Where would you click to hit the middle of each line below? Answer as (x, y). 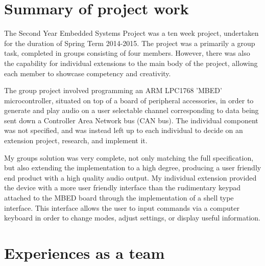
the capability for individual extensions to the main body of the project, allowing (131, 63)
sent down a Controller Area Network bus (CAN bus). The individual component (131, 120)
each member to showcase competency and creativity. (88, 73)
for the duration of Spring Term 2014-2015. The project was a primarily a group (130, 43)
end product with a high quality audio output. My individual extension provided (130, 177)
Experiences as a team (85, 253)
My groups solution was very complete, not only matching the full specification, (129, 157)
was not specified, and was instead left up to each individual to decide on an (124, 130)
